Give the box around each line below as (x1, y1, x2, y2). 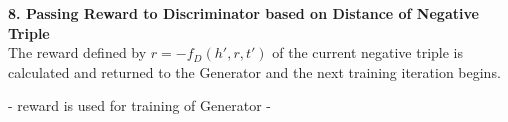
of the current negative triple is (272, 42, 464, 63)
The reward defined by (8, 42, 147, 63)
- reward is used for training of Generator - (8, 95, 271, 116)
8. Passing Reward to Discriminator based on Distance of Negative (8, 3, 479, 23)
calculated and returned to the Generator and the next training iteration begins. (8, 61, 501, 82)
